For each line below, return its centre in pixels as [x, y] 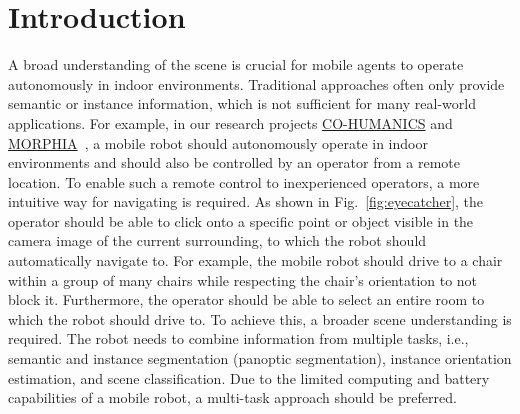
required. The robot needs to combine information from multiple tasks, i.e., [238, 338]
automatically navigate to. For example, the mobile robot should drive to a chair [255, 260]
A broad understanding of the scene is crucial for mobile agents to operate [236, 64]
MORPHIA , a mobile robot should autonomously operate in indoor [218, 142]
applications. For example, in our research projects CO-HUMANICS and [230, 122]
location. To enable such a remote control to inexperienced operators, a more [244, 181]
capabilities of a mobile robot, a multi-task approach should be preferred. [232, 397]
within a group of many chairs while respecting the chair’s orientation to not [243, 279]
